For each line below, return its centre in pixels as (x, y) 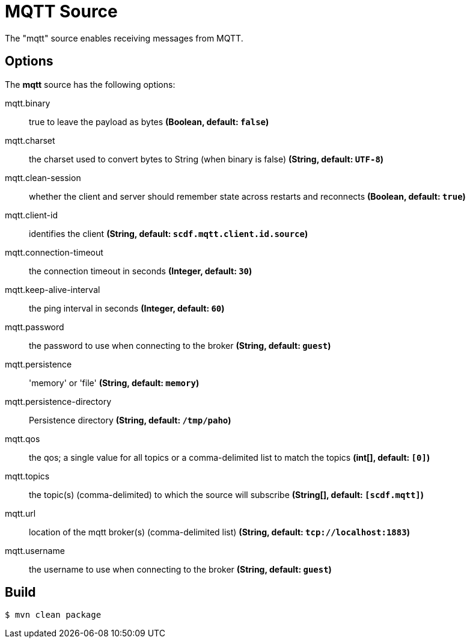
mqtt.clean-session (43, 177)
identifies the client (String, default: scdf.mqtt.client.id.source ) (169, 233)
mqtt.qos (23, 438)
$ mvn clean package (53, 615)
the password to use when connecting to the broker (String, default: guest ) (180, 345)
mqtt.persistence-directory (58, 401)
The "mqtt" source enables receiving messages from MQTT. (124, 38)
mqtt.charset (30, 140)
